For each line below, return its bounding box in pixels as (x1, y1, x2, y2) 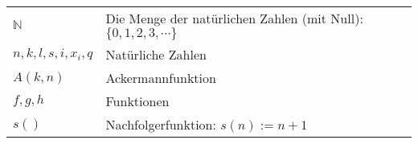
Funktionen (105, 92, 170, 110)
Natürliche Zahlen (105, 45, 207, 64)
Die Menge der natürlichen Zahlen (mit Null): (105, 9, 363, 27)
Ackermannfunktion (105, 68, 216, 87)
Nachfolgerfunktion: (105, 115, 216, 134)
